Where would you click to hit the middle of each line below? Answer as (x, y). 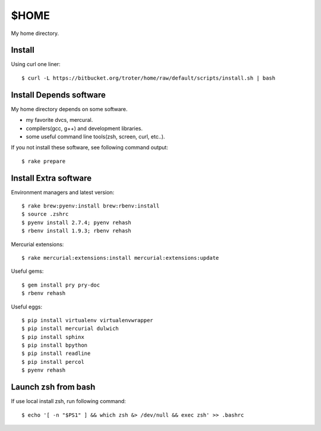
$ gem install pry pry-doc (61, 285)
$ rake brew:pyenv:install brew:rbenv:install (91, 206)
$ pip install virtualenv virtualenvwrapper (88, 320)
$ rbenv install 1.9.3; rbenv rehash (77, 231)
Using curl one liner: (36, 64)
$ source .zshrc (45, 214)
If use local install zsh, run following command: (68, 401)
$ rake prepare (44, 161)
